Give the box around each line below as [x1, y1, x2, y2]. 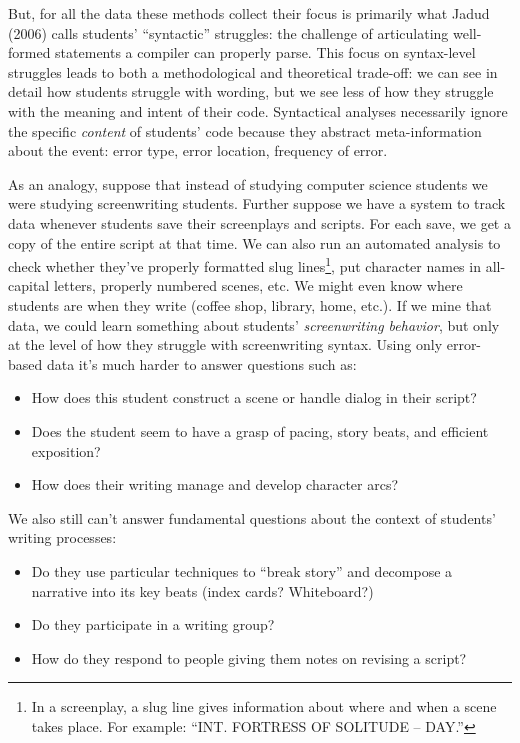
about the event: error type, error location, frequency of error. [8, 140, 388, 161]
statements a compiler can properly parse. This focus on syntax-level [55, 42, 476, 63]
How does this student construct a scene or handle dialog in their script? [31, 387, 477, 408]
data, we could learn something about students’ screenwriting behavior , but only [8, 314, 500, 335]
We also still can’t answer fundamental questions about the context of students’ [8, 507, 496, 528]
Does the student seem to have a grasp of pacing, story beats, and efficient [31, 420, 489, 441]
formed [8, 42, 51, 63]
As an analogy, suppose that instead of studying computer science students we [8, 173, 488, 194]
